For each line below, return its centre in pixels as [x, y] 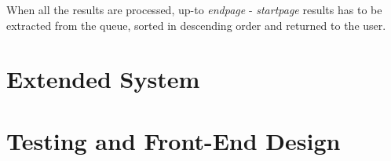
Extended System [103, 79]
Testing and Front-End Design [174, 140]
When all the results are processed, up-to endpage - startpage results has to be [194, 9]
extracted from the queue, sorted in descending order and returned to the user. [196, 25]
